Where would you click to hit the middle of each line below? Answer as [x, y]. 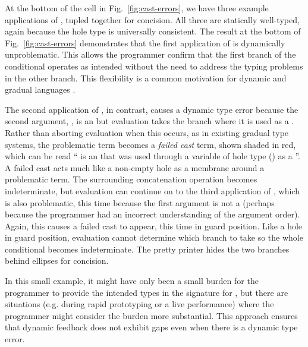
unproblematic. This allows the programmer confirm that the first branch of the [150, 54]
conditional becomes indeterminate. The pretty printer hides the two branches [147, 249]
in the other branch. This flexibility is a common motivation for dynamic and [146, 78]
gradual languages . [40, 89]
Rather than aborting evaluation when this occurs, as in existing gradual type [147, 132]
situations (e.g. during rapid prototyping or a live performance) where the [139, 304]
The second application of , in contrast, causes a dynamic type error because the [152, 109]
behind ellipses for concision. [57, 261]
